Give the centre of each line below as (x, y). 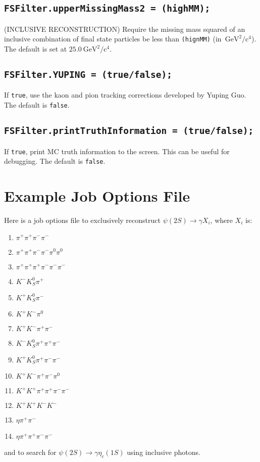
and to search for (30, 452)
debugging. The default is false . (55, 161)
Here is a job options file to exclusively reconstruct (82, 220)
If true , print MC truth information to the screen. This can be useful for (117, 151)
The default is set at (36, 49)
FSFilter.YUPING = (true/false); (88, 75)
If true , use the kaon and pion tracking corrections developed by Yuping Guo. (125, 95)
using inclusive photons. (164, 452)
